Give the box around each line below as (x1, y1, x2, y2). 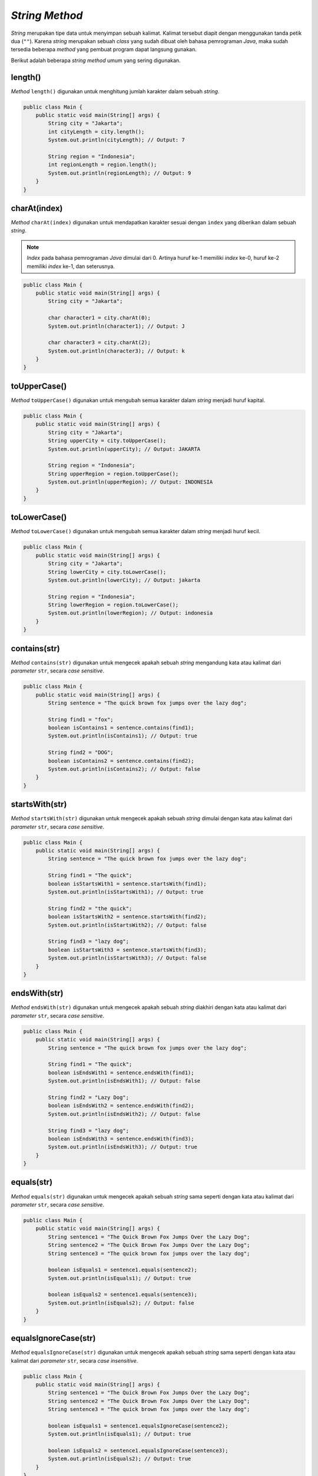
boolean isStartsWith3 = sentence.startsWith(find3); (48, 946, 207, 953)
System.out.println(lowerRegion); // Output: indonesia (48, 610, 213, 616)
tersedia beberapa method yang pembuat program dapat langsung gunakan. (11, 46, 197, 53)
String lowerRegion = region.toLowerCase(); (48, 602, 179, 608)
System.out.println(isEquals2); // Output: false (48, 1299, 194, 1306)
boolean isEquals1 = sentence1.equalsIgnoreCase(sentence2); (48, 1422, 228, 1429)
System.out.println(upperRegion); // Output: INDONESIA (48, 479, 213, 485)
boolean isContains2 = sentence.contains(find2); (48, 757, 194, 764)
